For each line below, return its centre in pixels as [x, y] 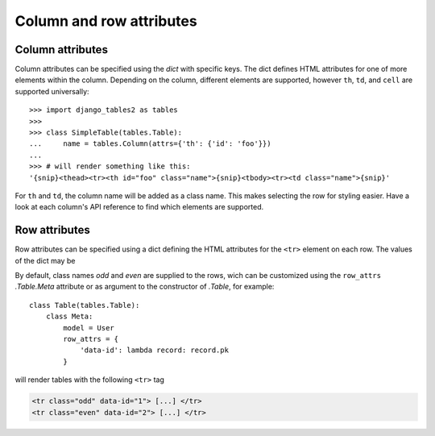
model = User [89, 328]
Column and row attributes [106, 21]
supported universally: [52, 91]
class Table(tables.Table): [85, 305]
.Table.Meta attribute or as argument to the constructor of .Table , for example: [145, 287]
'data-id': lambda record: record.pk [155, 350]
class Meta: [69, 317]
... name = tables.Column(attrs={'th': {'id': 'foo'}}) [150, 144]
